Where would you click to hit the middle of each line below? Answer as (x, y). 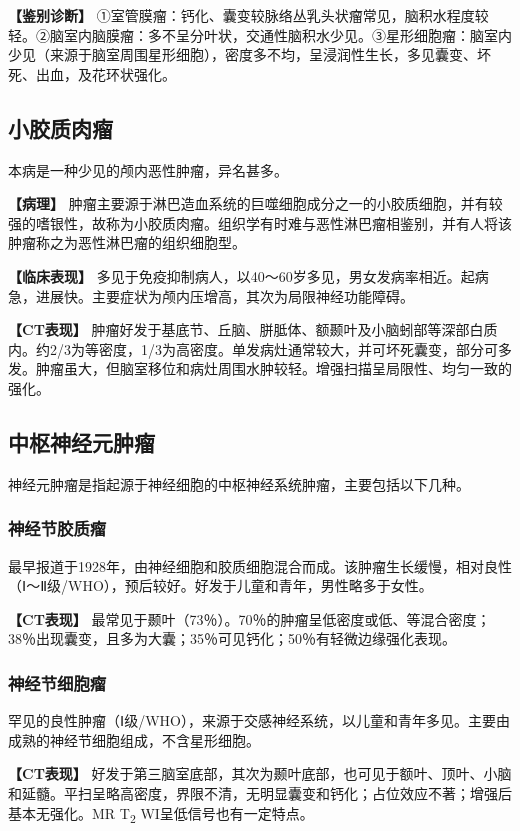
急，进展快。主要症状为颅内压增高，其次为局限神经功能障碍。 (211, 295)
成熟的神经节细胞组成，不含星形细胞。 (134, 739)
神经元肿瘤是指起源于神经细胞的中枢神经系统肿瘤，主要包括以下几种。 (239, 483)
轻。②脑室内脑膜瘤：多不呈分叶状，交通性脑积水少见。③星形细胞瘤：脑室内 (260, 34)
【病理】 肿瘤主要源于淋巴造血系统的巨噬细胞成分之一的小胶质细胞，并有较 (255, 203)
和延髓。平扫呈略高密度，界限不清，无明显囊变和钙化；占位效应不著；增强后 (260, 792)
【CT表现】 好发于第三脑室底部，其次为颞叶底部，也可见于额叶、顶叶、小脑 (260, 773)
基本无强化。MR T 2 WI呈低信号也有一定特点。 (161, 814)
